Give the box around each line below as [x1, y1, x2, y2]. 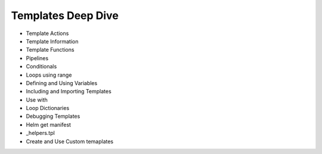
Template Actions [26, 30, 69, 37]
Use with [26, 96, 48, 103]
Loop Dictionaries [26, 105, 70, 112]
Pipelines [26, 54, 49, 62]
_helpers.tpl [26, 130, 55, 137]
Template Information [26, 37, 79, 45]
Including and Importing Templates [26, 88, 112, 95]
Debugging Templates [26, 113, 80, 120]
